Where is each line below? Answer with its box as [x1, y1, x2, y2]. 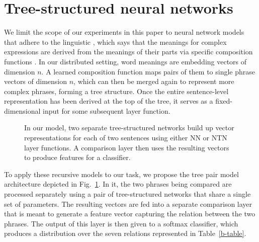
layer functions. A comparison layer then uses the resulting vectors [24, 142, 229, 152]
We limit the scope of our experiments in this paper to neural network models [4, 27, 244, 37]
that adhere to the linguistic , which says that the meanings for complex [4, 36, 227, 47]
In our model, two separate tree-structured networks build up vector [24, 122, 234, 133]
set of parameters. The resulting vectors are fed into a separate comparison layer [4, 198, 252, 209]
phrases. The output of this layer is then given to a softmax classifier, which [4, 218, 238, 228]
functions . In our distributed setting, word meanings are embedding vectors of [4, 56, 247, 66]
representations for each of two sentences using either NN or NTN [24, 132, 227, 143]
